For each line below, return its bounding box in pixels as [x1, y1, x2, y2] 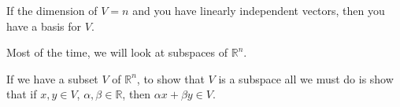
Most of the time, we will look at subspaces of [6, 44, 228, 61]
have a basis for [6, 17, 82, 34]
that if [6, 86, 37, 102]
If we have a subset [6, 70, 98, 87]
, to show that [136, 70, 205, 87]
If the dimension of [6, 2, 98, 18]
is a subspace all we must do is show [218, 70, 394, 87]
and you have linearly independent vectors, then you [132, 2, 385, 18]
